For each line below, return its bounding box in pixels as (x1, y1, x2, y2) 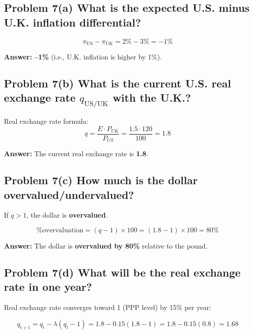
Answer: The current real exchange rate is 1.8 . (4, 148, 148, 159)
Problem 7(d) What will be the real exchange (4, 264, 241, 279)
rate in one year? (4, 279, 92, 294)
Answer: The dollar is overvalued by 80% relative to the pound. (4, 240, 208, 250)
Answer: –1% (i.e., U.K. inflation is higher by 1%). (4, 52, 162, 62)
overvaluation (42, 226, 84, 234)
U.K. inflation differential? (4, 14, 141, 29)
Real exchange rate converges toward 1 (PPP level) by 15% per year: (4, 302, 211, 312)
